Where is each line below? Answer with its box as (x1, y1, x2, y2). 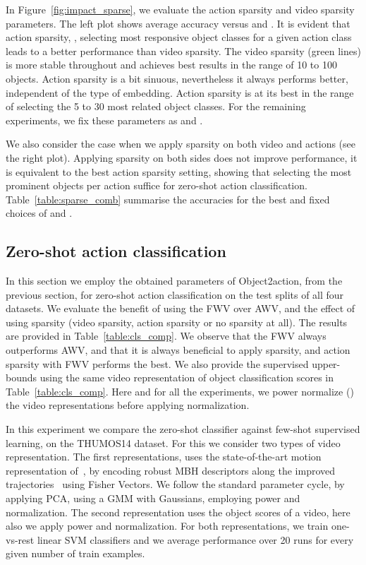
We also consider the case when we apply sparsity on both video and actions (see (6, 136, 356, 151)
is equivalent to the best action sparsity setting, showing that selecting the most (6, 164, 352, 179)
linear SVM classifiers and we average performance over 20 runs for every (37, 532, 354, 547)
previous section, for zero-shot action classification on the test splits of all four (6, 287, 344, 302)
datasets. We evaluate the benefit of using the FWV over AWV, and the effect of (6, 301, 355, 316)
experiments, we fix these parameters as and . (6, 112, 203, 127)
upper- (312, 356, 341, 371)
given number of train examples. (6, 546, 145, 561)
